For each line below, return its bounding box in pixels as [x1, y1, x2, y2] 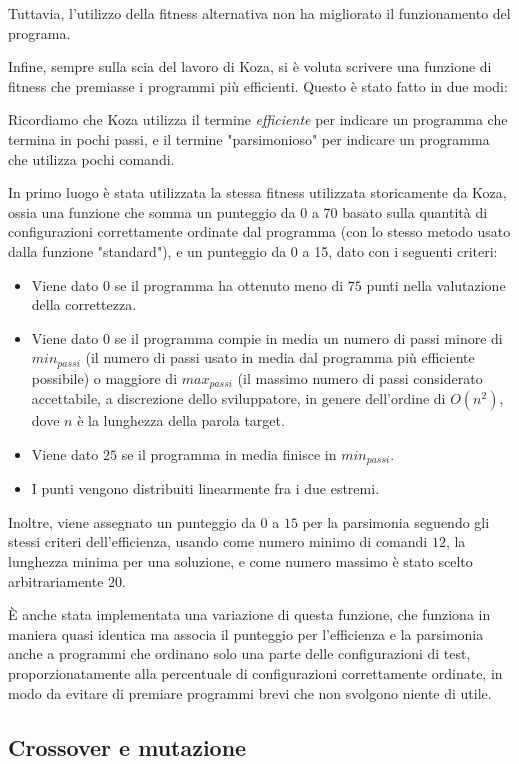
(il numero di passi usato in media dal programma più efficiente [85, 347, 475, 368]
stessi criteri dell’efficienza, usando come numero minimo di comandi [8, 531, 428, 552]
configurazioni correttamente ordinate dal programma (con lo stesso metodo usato [8, 221, 511, 242]
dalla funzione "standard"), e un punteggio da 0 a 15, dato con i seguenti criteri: [8, 240, 498, 261]
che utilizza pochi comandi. [8, 148, 175, 169]
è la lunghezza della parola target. [77, 410, 285, 431]
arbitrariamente [8, 570, 104, 591]
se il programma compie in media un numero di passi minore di [114, 327, 503, 348]
